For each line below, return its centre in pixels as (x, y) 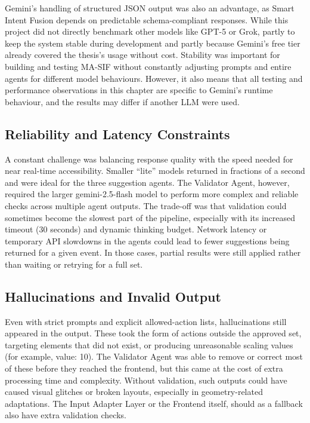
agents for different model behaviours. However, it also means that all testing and (154, 78)
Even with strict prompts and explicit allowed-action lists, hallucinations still (146, 321)
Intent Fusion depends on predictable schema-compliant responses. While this (147, 19)
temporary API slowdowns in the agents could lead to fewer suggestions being (147, 240)
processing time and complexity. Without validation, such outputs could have (146, 380)
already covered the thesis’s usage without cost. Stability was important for (142, 55)
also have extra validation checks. (66, 415)
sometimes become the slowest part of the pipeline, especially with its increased (150, 217)
